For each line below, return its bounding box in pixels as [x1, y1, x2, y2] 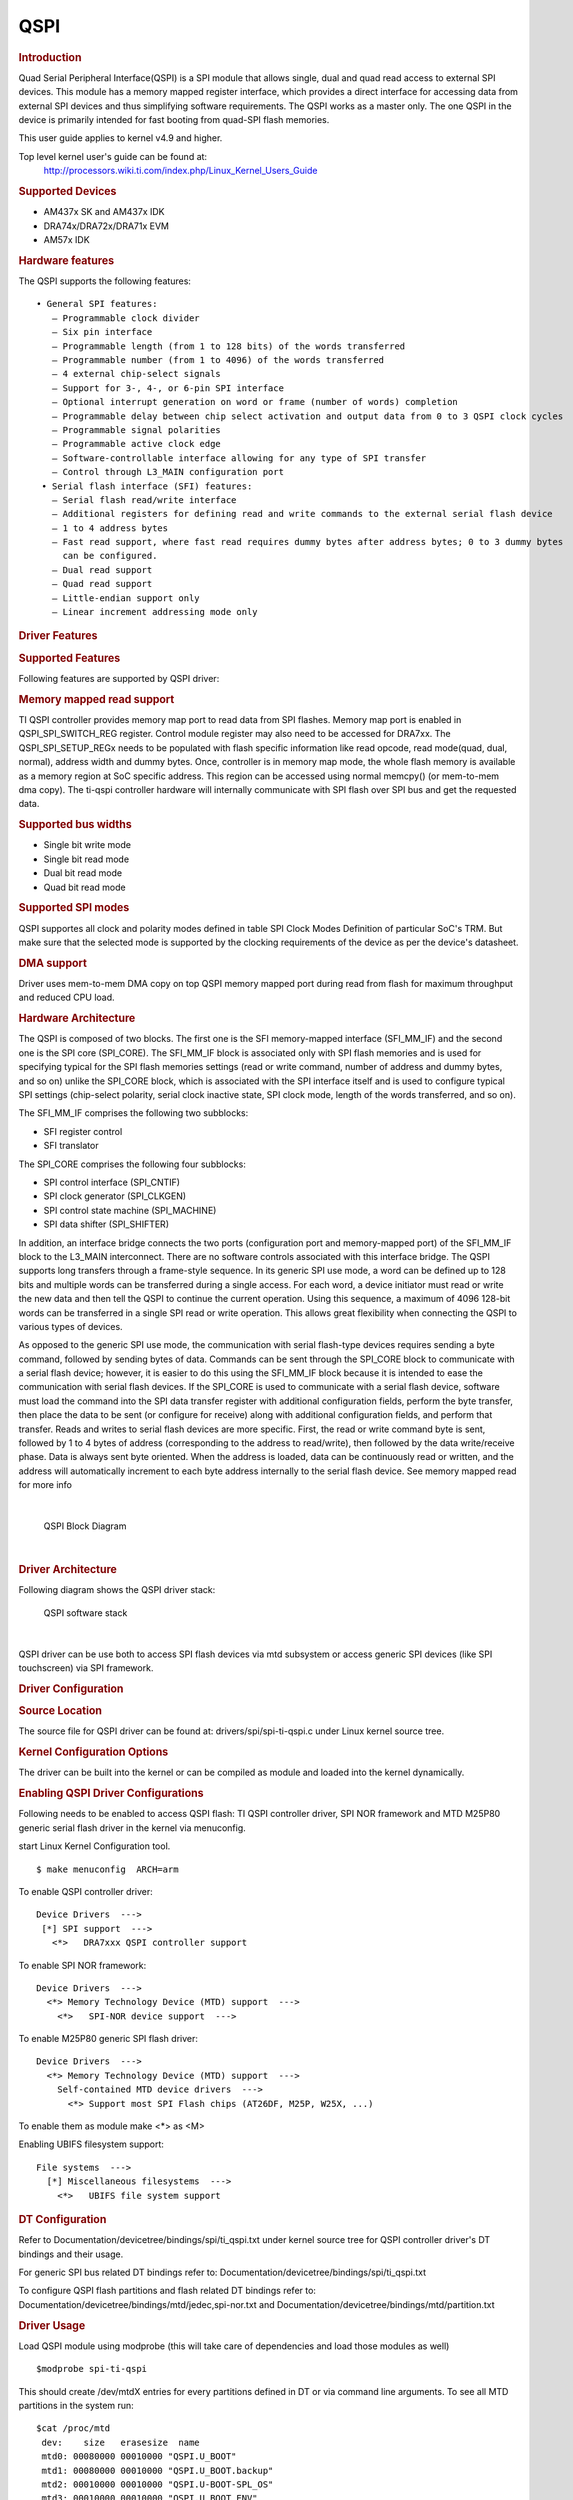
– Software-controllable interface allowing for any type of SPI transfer [51, 452, 427, 464]
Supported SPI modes [18, 901, 130, 915]
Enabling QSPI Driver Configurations [18, 1786, 204, 1800]
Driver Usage [18, 2318, 86, 2332]
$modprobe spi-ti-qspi [36, 2363, 148, 2375]
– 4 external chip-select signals [51, 368, 222, 380]
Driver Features [18, 629, 98, 643]
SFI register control [43, 1125, 123, 1137]
